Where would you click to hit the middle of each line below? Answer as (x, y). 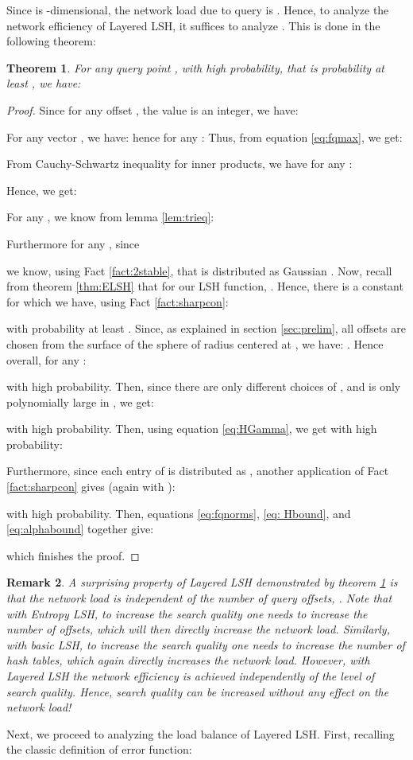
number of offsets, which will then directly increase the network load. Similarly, (198, 629)
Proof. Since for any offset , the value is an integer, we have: (152, 109)
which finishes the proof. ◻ (73, 555)
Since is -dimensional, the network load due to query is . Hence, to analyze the (198, 10)
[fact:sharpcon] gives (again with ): (91, 487)
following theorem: (51, 41)
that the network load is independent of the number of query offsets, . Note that (199, 598)
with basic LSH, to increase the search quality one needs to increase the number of (206, 644)
